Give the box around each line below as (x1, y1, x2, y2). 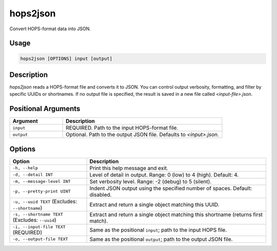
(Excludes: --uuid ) (12, 217, 56, 224)
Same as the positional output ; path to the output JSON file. (89, 236, 233, 243)
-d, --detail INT (12, 172, 53, 178)
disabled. (89, 191, 112, 198)
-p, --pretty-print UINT (12, 189, 71, 194)
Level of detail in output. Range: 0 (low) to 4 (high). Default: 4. (89, 171, 239, 178)
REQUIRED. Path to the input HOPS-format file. (66, 124, 179, 132)
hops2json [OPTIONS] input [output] (20, 55, 113, 61)
